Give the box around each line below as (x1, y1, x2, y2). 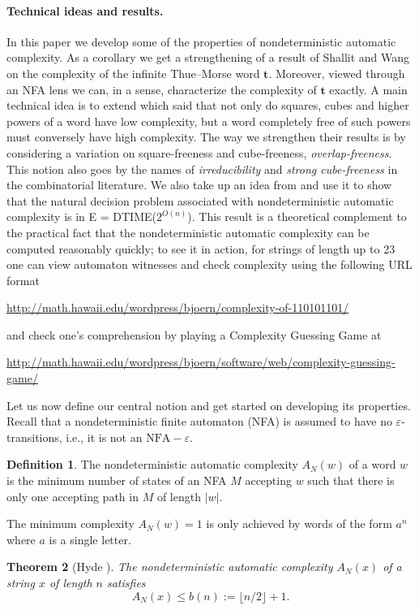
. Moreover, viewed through (268, 64, 405, 81)
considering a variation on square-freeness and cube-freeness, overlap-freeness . (6, 144, 392, 161)
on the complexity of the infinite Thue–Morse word (6, 64, 260, 81)
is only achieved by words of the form (206, 515, 392, 532)
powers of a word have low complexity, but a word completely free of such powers (6, 112, 411, 129)
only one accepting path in (6, 487, 139, 504)
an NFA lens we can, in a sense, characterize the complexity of (6, 80, 317, 97)
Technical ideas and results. (6, 2, 164, 19)
